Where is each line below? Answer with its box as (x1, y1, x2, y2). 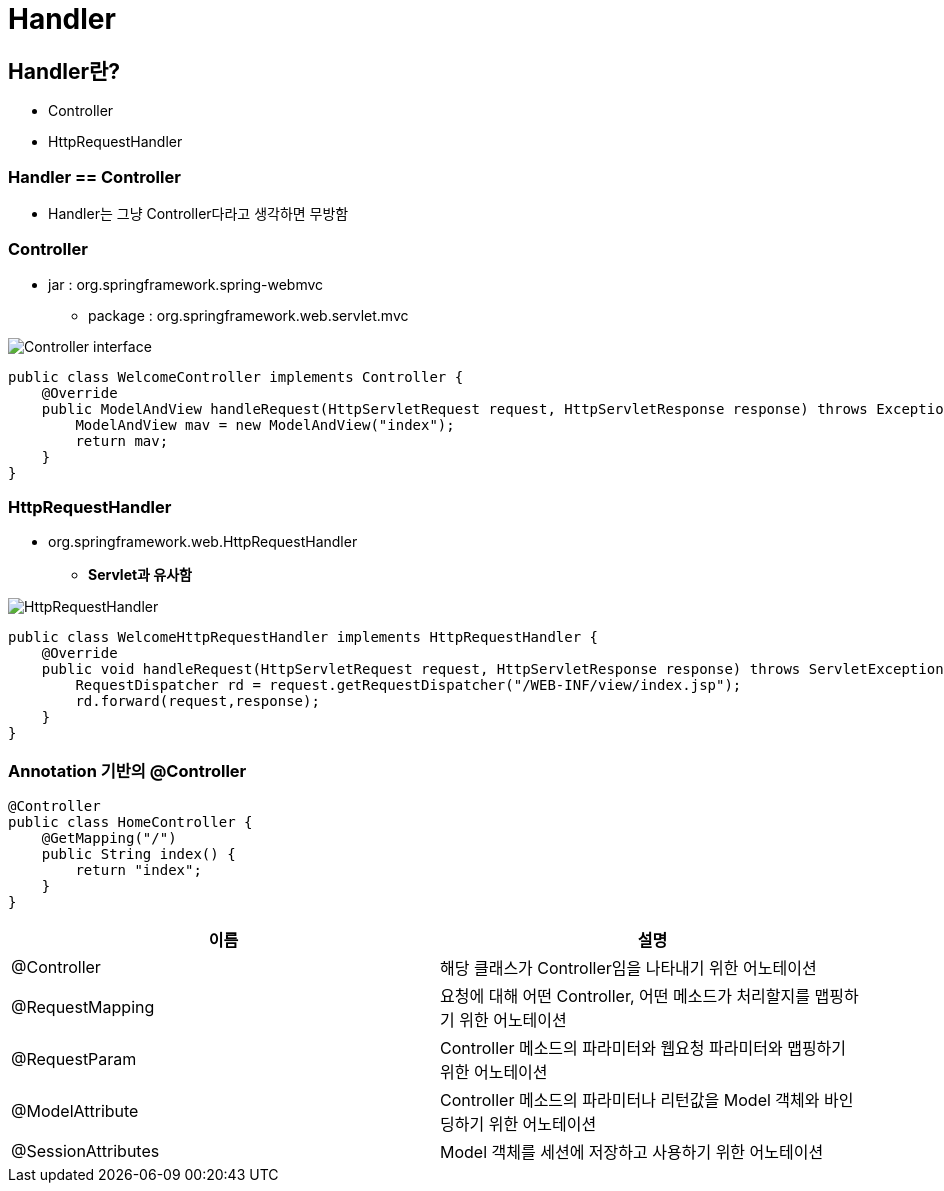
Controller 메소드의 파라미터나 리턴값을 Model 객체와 (440, 1090, 820, 1111)
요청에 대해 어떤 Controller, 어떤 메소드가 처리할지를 (440, 986, 810, 1007)
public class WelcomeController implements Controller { (8, 368, 464, 385)
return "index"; (75, 862, 202, 879)
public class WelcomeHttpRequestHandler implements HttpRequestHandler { (8, 629, 599, 646)
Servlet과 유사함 (88, 566, 192, 584)
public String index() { (41, 846, 236, 863)
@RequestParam (11, 1049, 137, 1070)
